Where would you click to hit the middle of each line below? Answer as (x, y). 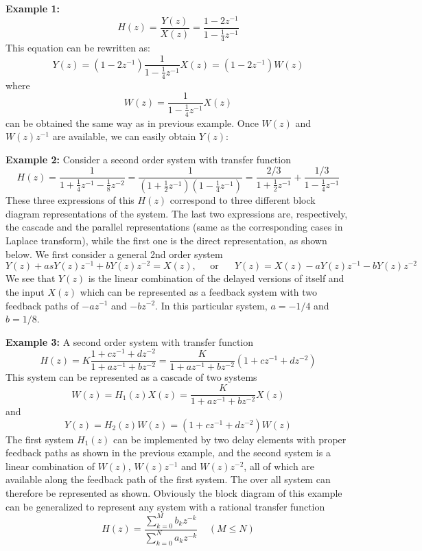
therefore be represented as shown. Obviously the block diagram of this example (174, 493)
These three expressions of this (70, 200)
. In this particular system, (211, 305)
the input (25, 291)
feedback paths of (42, 305)
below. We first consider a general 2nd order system (114, 254)
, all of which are (279, 466)
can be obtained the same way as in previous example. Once (132, 122)
